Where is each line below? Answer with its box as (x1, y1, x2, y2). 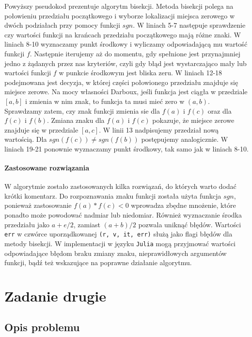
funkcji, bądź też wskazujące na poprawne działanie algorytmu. (4, 257, 192, 268)
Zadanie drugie (4, 286, 107, 305)
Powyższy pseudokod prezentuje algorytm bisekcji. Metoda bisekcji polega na (4, 1, 234, 11)
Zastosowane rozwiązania (4, 163, 89, 173)
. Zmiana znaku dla (47, 115, 105, 125)
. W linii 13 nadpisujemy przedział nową (99, 124, 219, 135)
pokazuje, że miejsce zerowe (152, 115, 235, 125)
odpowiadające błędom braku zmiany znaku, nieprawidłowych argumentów (4, 248, 227, 258)
